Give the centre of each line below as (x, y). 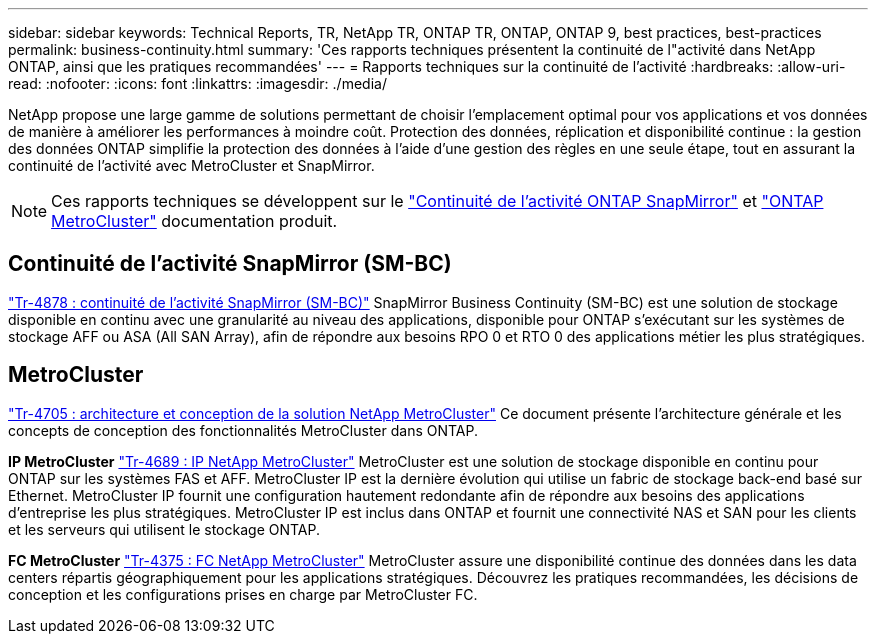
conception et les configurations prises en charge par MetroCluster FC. (243, 594)
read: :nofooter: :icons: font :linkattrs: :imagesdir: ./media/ (197, 83)
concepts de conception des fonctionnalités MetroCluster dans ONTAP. (243, 430)
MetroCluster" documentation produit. (194, 221)
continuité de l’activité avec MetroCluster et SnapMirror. (191, 165)
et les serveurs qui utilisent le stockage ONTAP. (164, 529)
